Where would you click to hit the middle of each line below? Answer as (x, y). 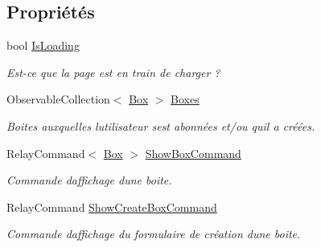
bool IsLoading (43, 45)
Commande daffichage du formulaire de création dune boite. (154, 234)
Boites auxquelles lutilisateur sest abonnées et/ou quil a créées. (161, 126)
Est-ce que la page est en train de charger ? (113, 72)
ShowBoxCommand (193, 153)
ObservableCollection (58, 99)
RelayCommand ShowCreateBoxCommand (112, 207)
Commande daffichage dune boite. (89, 180)
